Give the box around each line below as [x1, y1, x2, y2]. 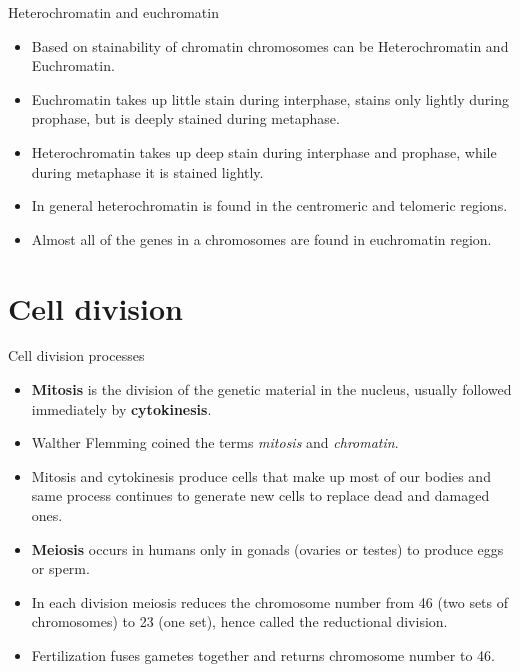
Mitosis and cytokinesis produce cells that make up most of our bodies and [31, 465, 491, 486]
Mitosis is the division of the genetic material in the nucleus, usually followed [31, 379, 512, 400]
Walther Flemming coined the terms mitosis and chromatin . [31, 432, 399, 453]
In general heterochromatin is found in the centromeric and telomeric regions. [31, 195, 508, 216]
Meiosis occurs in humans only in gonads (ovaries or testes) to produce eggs [31, 538, 504, 559]
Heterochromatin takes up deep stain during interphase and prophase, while [31, 141, 497, 162]
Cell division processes [8, 345, 145, 366]
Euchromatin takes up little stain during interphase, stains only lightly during [31, 88, 509, 109]
